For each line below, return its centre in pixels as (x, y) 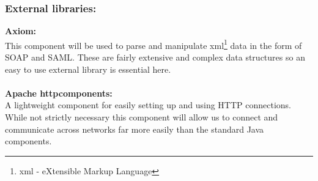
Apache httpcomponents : (59, 93)
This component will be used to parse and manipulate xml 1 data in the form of (153, 44)
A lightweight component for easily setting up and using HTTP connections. (148, 105)
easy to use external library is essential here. (88, 69)
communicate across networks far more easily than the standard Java (135, 129)
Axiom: (21, 31)
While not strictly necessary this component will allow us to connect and (142, 117)
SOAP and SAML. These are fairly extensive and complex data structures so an (155, 57)
